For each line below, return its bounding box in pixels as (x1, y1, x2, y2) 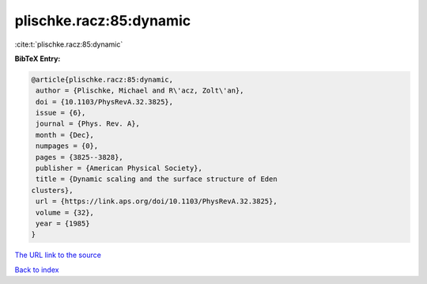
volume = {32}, (36, 208, 95, 217)
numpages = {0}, (36, 142, 99, 150)
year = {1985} (36, 219, 90, 228)
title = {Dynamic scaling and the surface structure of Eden (36, 175, 278, 184)
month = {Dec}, (36, 131, 95, 139)
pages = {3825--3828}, (36, 153, 124, 161)
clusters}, (31, 186, 74, 195)
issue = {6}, (36, 108, 86, 118)
